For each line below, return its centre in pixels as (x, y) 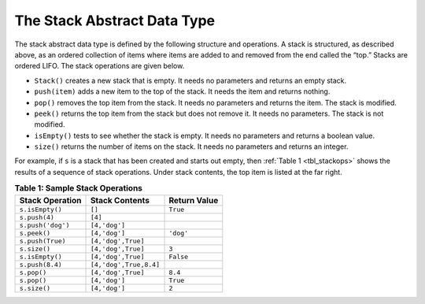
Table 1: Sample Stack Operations (79, 188)
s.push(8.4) (41, 264)
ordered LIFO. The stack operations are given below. (100, 66)
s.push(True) (42, 241)
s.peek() (35, 233)
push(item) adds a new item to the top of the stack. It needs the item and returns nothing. (182, 91)
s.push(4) (37, 217)
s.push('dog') (44, 225)
